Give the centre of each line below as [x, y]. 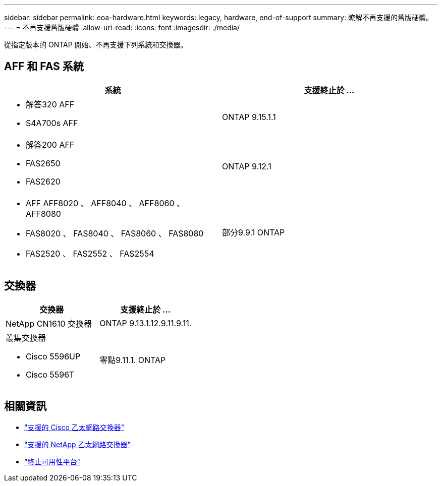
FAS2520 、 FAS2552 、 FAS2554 [90, 253]
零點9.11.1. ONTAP [133, 360]
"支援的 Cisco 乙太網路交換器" [74, 427]
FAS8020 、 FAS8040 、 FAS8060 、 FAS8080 [115, 233]
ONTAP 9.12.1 [247, 166]
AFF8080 [43, 214]
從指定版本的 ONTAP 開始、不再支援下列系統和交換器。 [96, 45]
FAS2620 [43, 181]
